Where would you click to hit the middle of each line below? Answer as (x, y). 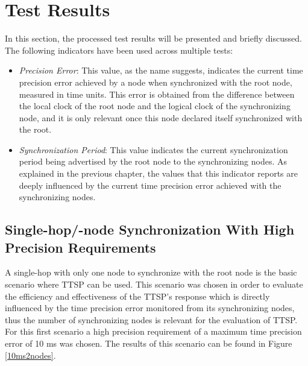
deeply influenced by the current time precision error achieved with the (150, 185)
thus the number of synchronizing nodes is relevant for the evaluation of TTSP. (151, 319)
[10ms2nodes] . (30, 355)
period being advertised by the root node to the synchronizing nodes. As (153, 161)
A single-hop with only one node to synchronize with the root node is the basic (151, 272)
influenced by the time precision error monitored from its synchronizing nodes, (150, 308)
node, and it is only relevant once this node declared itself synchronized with (161, 117)
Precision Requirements (80, 247)
